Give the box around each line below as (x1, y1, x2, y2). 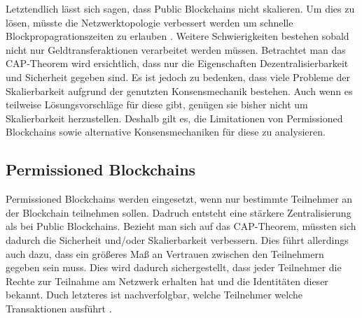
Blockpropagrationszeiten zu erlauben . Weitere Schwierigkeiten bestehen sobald (6, 29, 349, 43)
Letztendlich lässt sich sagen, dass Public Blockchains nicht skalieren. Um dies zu (6, 1, 355, 15)
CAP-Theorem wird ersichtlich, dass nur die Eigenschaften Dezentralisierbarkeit (6, 56, 349, 71)
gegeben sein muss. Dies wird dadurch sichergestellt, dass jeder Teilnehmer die (6, 260, 342, 275)
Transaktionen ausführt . (6, 301, 112, 315)
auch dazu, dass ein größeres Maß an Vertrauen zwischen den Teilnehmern (6, 246, 324, 261)
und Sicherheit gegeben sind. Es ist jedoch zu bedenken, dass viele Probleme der (6, 69, 351, 84)
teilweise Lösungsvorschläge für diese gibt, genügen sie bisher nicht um (6, 97, 308, 112)
